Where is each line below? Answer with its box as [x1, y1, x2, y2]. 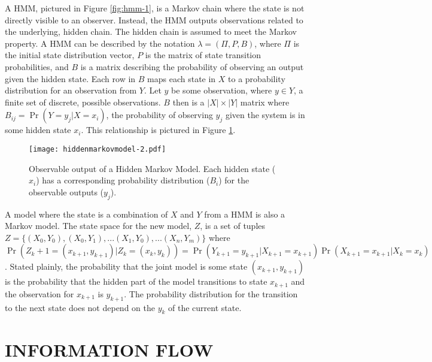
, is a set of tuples [200, 219, 266, 232]
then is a [172, 95, 205, 108]
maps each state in [147, 72, 216, 85]
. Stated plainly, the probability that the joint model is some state [5, 260, 248, 273]
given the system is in [225, 108, 305, 121]
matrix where [240, 95, 290, 108]
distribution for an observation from [5, 84, 137, 96]
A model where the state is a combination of [5, 207, 168, 220]
